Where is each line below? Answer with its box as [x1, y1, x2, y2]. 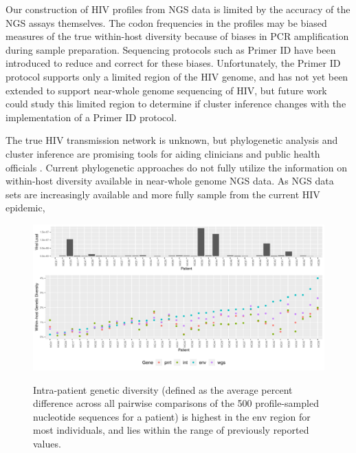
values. [33, 436, 61, 450]
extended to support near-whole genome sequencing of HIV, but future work [5, 83, 327, 97]
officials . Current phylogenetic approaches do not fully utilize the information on [5, 160, 347, 174]
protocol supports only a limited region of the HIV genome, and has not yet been [5, 69, 348, 83]
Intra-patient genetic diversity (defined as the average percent [33, 382, 293, 397]
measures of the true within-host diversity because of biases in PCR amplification [5, 29, 349, 43]
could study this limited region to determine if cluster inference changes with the [5, 96, 346, 111]
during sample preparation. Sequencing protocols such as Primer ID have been [5, 42, 336, 56]
